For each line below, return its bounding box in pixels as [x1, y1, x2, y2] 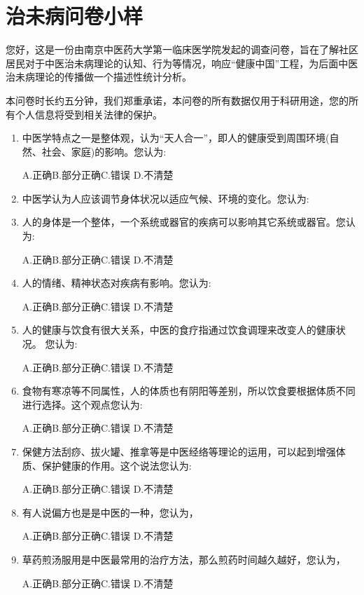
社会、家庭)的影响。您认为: [41, 144, 167, 158]
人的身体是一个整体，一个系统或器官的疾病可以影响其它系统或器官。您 [22, 214, 346, 229]
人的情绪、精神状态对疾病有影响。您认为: [22, 275, 211, 290]
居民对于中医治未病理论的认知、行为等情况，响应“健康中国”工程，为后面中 [6, 55, 349, 70]
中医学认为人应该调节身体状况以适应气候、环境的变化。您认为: [22, 191, 309, 205]
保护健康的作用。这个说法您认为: [41, 458, 192, 472]
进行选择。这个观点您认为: [22, 397, 143, 411]
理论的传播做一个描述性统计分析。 [34, 69, 192, 84]
